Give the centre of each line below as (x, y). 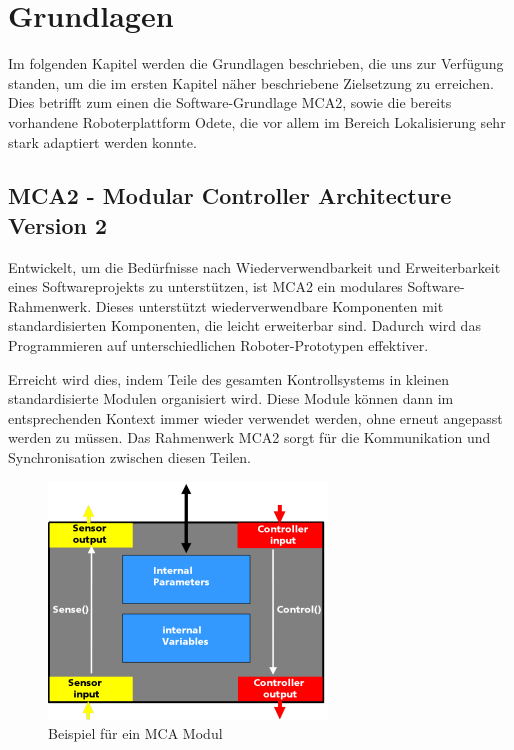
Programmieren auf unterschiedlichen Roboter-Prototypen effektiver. (218, 345)
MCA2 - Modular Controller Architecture (230, 195)
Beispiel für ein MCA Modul (135, 733)
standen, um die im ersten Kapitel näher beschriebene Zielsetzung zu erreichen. (251, 82)
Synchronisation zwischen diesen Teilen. (129, 457)
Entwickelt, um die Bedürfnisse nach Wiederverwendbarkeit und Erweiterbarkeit (254, 266)
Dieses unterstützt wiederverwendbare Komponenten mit (269, 305)
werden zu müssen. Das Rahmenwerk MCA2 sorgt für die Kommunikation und (249, 437)
